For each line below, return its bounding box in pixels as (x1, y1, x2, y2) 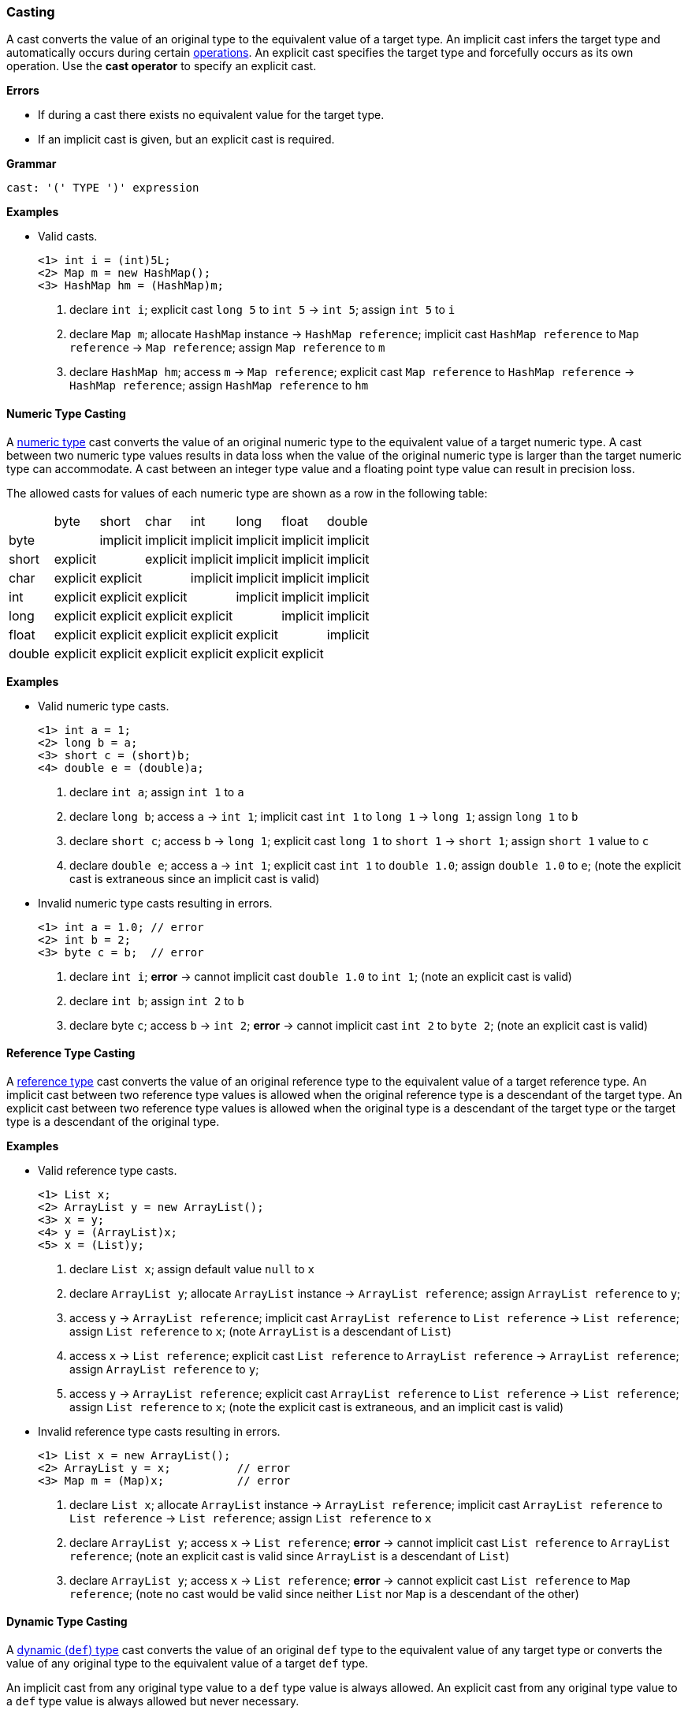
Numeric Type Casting (6, 406, 126, 420)
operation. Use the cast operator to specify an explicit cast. (6, 59, 317, 73)
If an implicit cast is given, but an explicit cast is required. (38, 132, 335, 147)
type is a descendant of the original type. (6, 1114, 220, 1128)
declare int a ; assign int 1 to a (69, 784, 244, 799)
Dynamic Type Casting (6, 1615, 128, 1629)
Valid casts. (38, 229, 98, 244)
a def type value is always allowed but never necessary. (6, 1694, 299, 1708)
